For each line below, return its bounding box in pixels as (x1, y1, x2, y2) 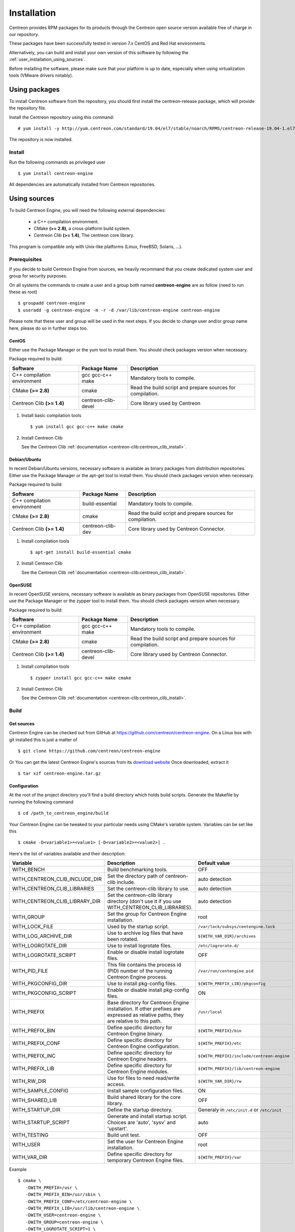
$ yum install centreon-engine (18, 171, 93, 176)
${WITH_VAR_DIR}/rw (198, 1078, 242, 1084)
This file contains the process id (107, 961, 181, 968)
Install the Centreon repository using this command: (9, 114, 114, 120)
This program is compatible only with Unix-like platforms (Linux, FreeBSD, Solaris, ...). (9, 243, 183, 249)
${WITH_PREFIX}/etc (198, 1040, 242, 1046)
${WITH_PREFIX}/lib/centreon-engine (198, 1066, 280, 1071)
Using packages (9, 85, 60, 94)
